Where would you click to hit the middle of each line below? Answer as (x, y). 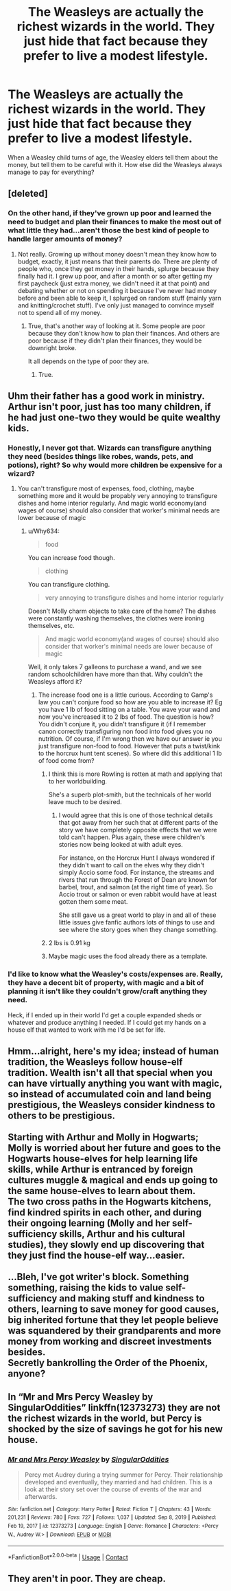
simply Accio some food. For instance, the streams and (136, 873)
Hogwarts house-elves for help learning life (103, 1159)
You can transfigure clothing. (69, 585)
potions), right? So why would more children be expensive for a (115, 465)
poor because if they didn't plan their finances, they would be (115, 340)
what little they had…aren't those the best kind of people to (109, 230)
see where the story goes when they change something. (138, 930)
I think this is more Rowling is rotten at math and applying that (135, 774)
